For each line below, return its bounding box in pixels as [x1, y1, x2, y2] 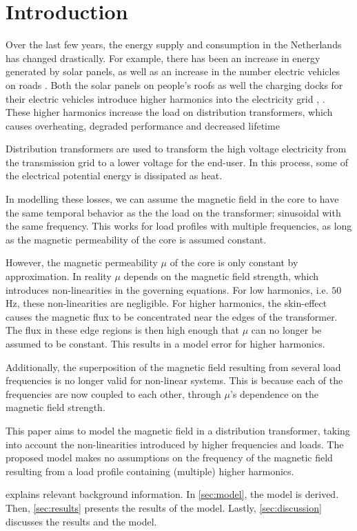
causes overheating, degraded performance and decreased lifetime [6, 118, 280, 132]
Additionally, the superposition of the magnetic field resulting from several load [6, 359, 341, 374]
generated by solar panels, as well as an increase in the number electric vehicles [6, 64, 340, 79]
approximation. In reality [6, 269, 112, 283]
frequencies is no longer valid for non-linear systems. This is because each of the [6, 373, 343, 388]
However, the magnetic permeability [6, 255, 158, 270]
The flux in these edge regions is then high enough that [6, 323, 239, 337]
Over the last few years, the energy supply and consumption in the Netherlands [6, 37, 342, 52]
